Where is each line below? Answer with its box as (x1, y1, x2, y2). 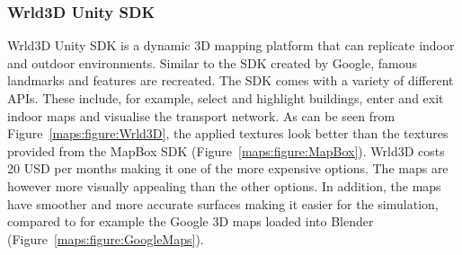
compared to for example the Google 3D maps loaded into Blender (7, 212, 374, 231)
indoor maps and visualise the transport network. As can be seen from (7, 106, 395, 125)
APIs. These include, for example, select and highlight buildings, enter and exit (7, 89, 444, 107)
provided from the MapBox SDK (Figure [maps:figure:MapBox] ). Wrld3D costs (7, 141, 445, 160)
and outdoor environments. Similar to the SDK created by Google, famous (7, 53, 418, 72)
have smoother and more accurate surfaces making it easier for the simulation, (7, 194, 439, 213)
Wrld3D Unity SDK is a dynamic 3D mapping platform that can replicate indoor (7, 36, 455, 55)
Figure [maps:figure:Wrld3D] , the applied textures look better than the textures (7, 124, 449, 143)
